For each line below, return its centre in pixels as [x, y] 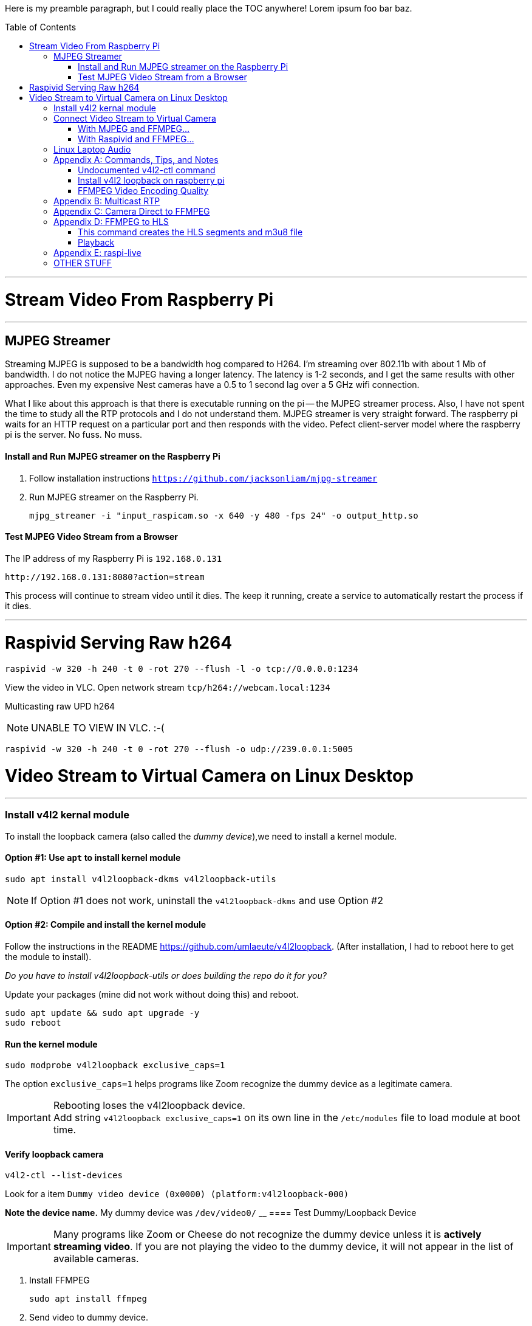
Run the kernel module [51, 1044]
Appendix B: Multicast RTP [107, 201]
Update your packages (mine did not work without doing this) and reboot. [152, 994]
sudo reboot [33, 1022]
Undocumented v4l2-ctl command [147, 170]
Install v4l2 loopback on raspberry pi [151, 180]
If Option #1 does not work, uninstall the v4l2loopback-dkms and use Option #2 [207, 900]
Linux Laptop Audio [92, 149]
